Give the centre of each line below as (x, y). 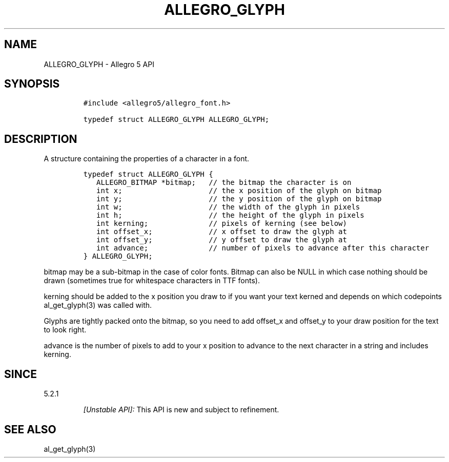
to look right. (65, 330)
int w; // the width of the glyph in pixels (228, 207)
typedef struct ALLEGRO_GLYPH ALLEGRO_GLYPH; (176, 120)
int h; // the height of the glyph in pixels (230, 215)
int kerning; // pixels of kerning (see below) (222, 224)
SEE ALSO (30, 429)
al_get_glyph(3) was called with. (98, 305)
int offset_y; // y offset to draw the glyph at (222, 240)
